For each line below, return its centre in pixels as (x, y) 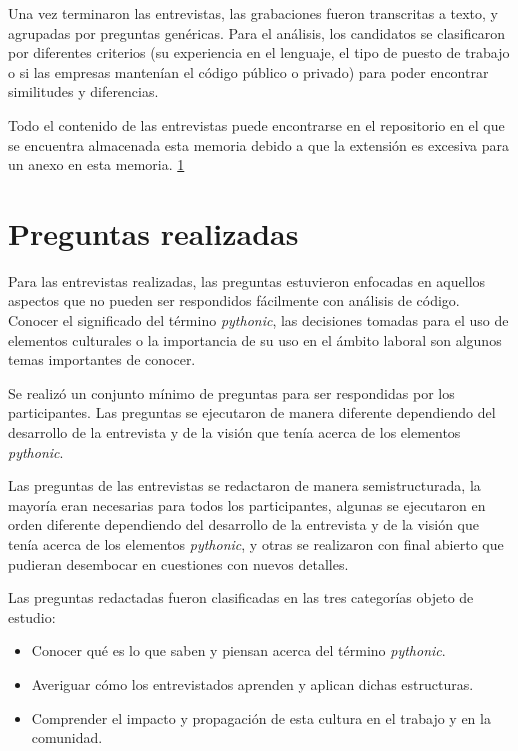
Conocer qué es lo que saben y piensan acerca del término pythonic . (238, 650)
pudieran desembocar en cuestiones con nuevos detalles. (178, 563)
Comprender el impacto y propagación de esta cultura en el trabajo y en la (261, 717)
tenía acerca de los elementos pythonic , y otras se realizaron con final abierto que (256, 544)
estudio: (32, 616)
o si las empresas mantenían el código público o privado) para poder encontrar (248, 71)
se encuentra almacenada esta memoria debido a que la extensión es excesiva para (258, 144)
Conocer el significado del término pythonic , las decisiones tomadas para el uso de (258, 320)
